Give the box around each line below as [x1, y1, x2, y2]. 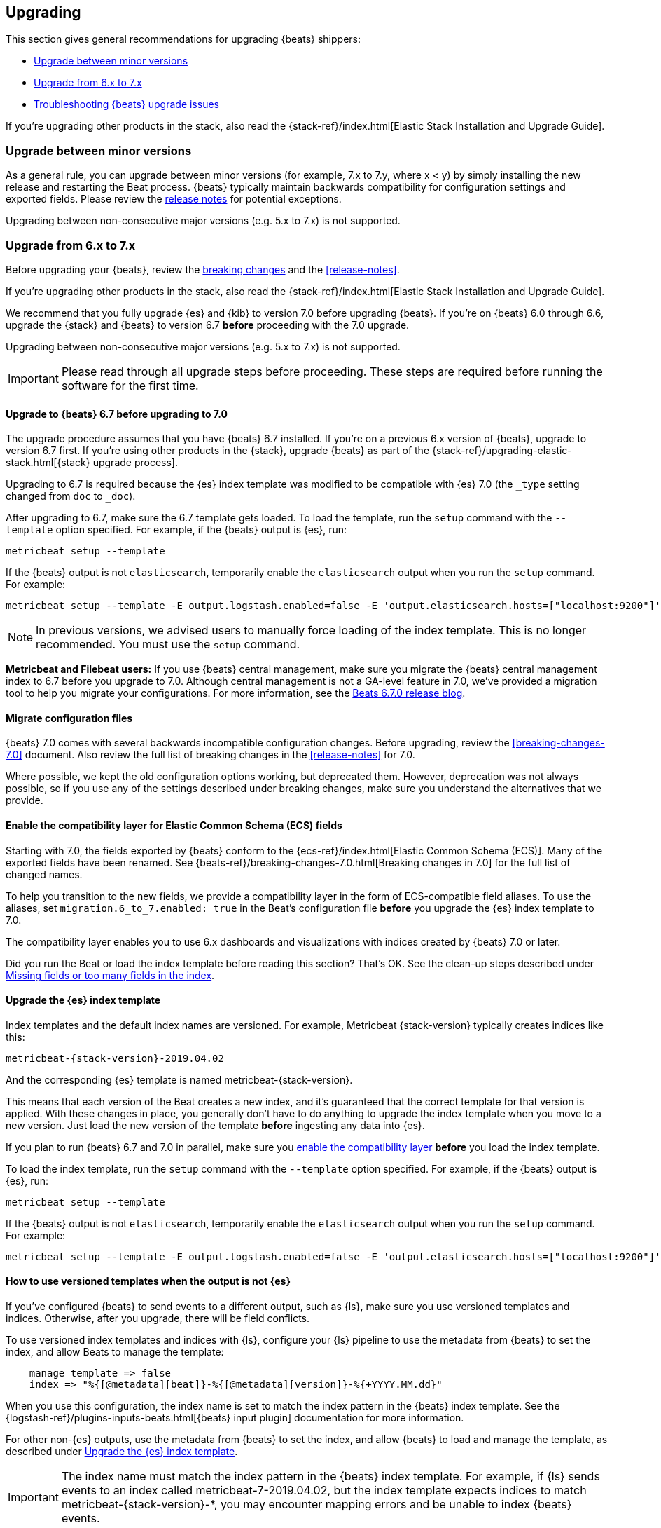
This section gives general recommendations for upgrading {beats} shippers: [6, 33, 361, 46]
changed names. [6, 868, 83, 880]
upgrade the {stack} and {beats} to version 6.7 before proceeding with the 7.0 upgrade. [6, 318, 410, 331]
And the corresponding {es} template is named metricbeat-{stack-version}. [6, 1073, 353, 1086]
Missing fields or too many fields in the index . [6, 969, 215, 981]
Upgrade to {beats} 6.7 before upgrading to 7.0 [6, 407, 228, 420]
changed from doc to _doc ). [6, 490, 136, 503]
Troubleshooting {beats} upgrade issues [34, 98, 219, 111]
